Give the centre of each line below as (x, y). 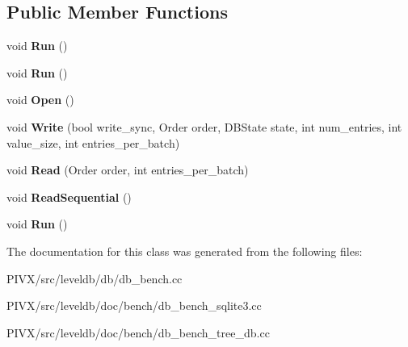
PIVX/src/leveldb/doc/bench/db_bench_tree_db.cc (138, 332)
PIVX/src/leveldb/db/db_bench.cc (95, 278)
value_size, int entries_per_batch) (93, 142)
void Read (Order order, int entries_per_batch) (128, 170)
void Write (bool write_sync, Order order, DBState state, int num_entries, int (204, 126)
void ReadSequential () (69, 196)
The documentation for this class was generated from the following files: (185, 251)
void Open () (40, 100)
